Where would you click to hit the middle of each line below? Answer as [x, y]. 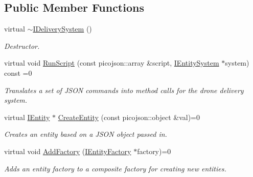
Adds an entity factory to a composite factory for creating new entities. [115, 168]
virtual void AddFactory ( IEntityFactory [68, 151]
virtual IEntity [27, 117]
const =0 [18, 72]
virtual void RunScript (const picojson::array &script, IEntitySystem [112, 63]
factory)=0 [154, 151]
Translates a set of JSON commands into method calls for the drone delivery [124, 90]
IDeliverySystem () [62, 29]
